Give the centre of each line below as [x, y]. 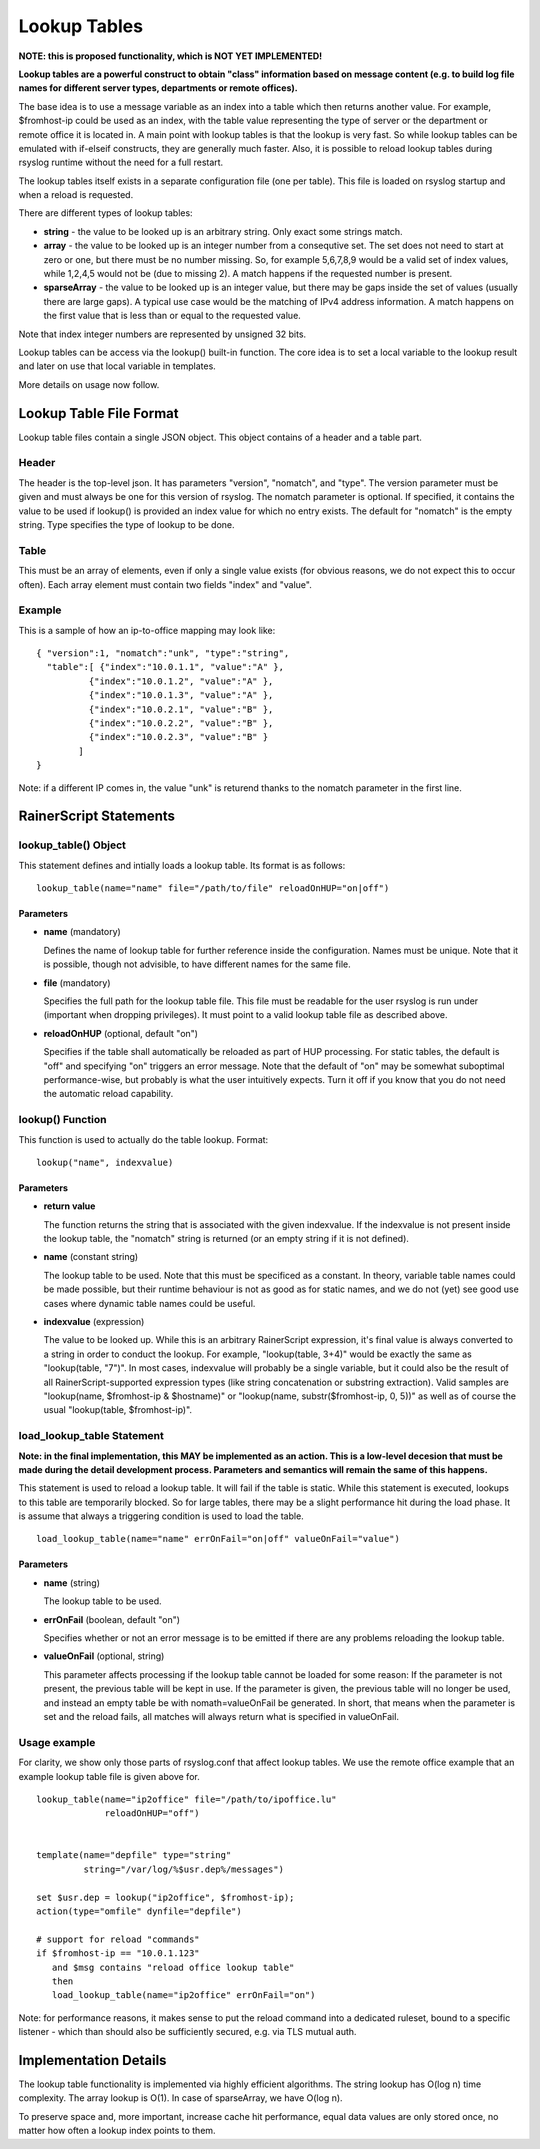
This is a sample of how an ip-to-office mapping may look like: [147, 630]
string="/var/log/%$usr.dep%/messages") [184, 1869]
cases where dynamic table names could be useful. [149, 1303]
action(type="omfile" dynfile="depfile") [139, 1911]
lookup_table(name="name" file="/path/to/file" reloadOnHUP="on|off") [213, 888]
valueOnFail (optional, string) [104, 1656]
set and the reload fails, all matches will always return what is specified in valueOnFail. [221, 1716]
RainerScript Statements [96, 816]
